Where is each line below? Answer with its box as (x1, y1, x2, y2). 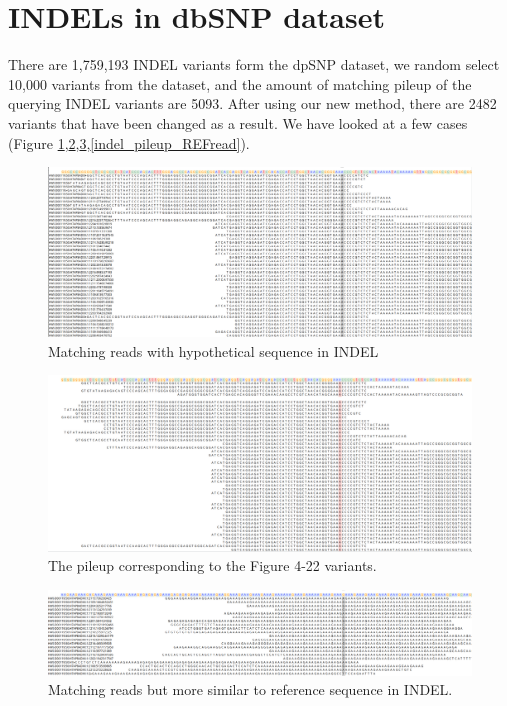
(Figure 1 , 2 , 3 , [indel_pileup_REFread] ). (8, 132, 250, 153)
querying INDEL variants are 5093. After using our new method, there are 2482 (8, 93, 497, 114)
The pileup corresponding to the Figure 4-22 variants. (48, 555, 377, 576)
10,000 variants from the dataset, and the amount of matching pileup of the (8, 73, 472, 94)
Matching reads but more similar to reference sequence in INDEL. (48, 679, 453, 700)
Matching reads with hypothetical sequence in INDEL (48, 340, 379, 361)
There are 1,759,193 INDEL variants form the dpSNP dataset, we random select (8, 54, 500, 75)
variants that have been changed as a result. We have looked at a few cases (8, 112, 468, 133)
